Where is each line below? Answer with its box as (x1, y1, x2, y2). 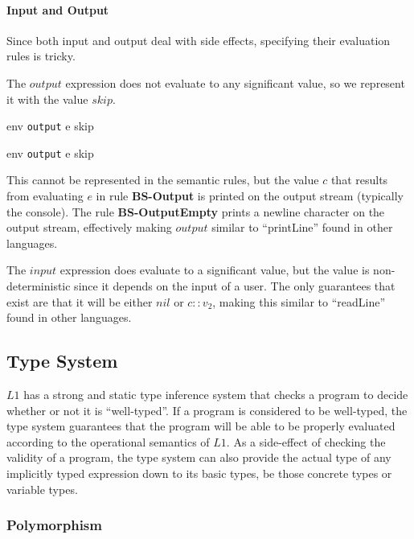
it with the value (6, 90, 88, 107)
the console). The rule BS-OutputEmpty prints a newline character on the (6, 203, 385, 220)
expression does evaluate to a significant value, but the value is (59, 261, 370, 278)
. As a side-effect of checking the (226, 433, 386, 450)
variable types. (6, 480, 78, 497)
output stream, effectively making (6, 219, 172, 236)
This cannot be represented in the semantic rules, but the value (6, 171, 319, 188)
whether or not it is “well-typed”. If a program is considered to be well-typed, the (6, 401, 408, 418)
